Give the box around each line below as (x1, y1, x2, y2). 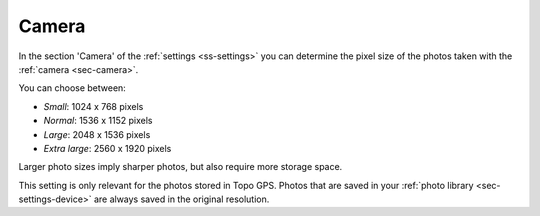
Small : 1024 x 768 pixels (43, 100, 144, 112)
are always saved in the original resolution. (93, 193, 270, 205)
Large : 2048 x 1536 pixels (43, 128, 151, 140)
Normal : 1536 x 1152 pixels (43, 115, 153, 127)
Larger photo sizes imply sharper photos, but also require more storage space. (18, 161, 343, 173)
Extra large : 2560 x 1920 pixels (43, 142, 172, 154)
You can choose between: (18, 82, 127, 94)
